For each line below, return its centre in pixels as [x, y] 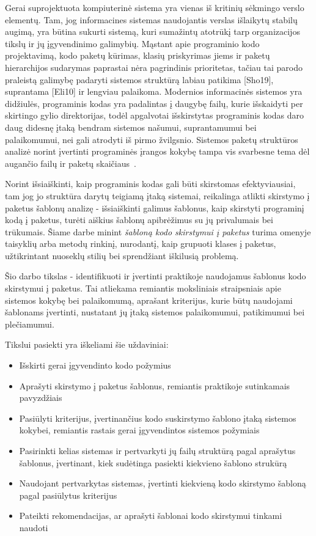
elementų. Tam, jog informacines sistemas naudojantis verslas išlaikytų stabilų [151, 19]
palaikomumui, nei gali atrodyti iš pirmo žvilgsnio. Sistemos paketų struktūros [152, 139]
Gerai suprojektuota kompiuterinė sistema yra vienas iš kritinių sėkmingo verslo [155, 7]
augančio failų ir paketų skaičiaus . [71, 163]
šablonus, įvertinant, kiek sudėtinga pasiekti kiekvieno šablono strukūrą [153, 462]
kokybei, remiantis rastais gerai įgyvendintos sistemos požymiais [139, 430]
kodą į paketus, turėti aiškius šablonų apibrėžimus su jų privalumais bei [139, 220]
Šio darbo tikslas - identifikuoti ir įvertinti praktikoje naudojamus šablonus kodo [156, 276]
